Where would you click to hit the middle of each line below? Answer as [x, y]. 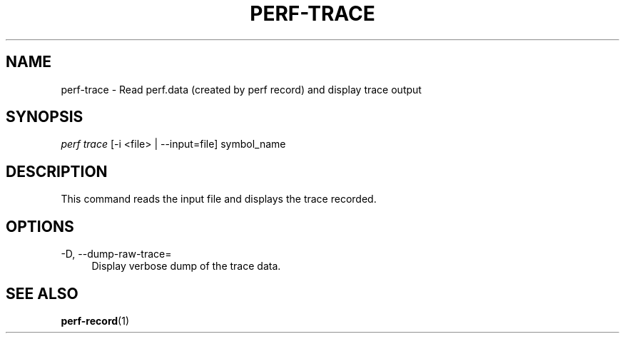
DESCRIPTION [57, 171]
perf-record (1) [95, 320]
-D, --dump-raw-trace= [116, 254]
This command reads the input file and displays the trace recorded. [219, 199]
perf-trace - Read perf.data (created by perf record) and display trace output [241, 89]
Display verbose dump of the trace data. [186, 266]
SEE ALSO [42, 293]
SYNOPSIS [45, 117]
